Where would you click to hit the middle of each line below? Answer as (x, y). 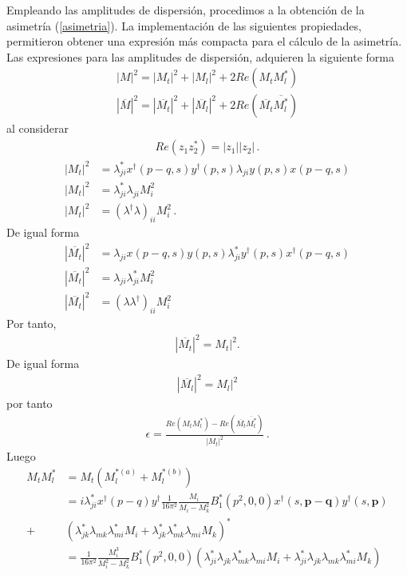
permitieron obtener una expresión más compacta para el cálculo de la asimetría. (204, 41)
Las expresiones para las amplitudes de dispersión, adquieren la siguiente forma (200, 56)
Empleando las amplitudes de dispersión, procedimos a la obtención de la (186, 10)
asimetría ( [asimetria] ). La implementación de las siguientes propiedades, (184, 25)
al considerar (38, 128)
